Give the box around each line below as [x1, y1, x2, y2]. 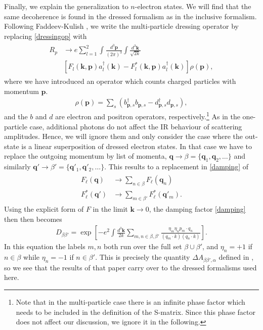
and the [4, 111, 28, 122]
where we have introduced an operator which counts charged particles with [4, 76, 236, 86]
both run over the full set [104, 241, 182, 252]
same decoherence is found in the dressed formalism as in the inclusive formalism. [4, 11, 257, 21]
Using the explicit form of [4, 204, 84, 214]
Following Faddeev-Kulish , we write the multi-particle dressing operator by [4, 21, 239, 31]
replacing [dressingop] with [4, 30, 87, 41]
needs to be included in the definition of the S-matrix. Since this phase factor [16, 306, 256, 317]
